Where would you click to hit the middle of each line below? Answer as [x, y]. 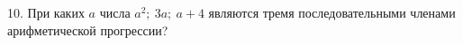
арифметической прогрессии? [88, 30]
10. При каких [46, 12]
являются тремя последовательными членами [332, 12]
